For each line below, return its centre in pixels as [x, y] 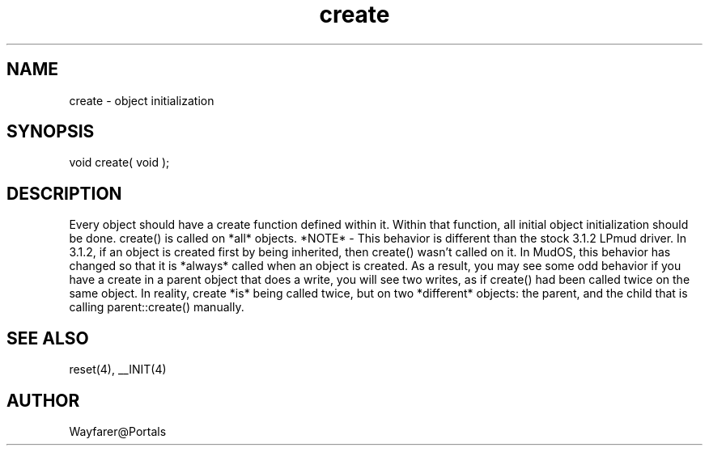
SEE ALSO [48, 338]
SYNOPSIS [51, 132]
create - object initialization [142, 100]
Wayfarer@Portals [118, 431]
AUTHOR [43, 400]
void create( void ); [119, 163]
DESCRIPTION [64, 193]
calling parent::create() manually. [157, 307]
